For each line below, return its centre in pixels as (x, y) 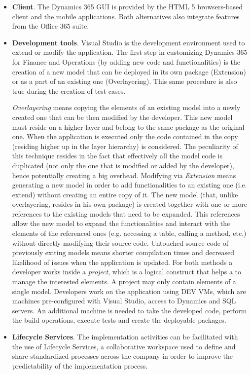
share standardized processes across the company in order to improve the (123, 356)
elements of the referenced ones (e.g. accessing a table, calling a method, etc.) (129, 233)
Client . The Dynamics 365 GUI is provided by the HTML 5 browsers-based (127, 6)
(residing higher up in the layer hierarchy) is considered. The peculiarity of (125, 146)
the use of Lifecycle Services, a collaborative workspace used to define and (124, 346)
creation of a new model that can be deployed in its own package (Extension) (129, 71)
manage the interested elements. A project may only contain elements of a (124, 281)
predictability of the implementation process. (80, 365)
